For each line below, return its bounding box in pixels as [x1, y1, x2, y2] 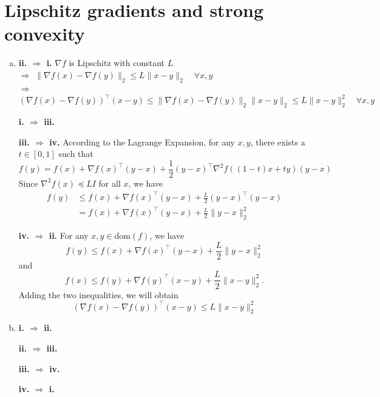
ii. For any [49, 229, 89, 242]
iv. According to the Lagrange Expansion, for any [49, 135, 235, 148]
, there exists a [250, 135, 305, 148]
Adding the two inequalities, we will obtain [18, 288, 178, 301]
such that [58, 147, 93, 160]
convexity [4, 21, 85, 46]
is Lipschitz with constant [69, 56, 165, 69]
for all [98, 176, 121, 189]
